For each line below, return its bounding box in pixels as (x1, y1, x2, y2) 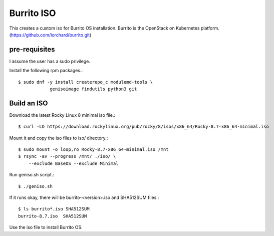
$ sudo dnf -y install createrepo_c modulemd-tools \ (18, 79, 153, 85)
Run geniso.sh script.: (9, 172, 55, 178)
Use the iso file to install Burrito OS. (9, 224, 83, 230)
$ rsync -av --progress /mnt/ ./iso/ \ (18, 153, 116, 159)
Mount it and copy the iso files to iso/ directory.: (9, 135, 108, 141)
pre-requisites (9, 45, 55, 54)
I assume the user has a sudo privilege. (9, 58, 90, 64)
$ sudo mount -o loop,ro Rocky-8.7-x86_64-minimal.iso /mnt (18, 147, 169, 152)
